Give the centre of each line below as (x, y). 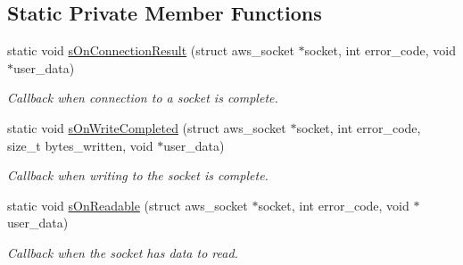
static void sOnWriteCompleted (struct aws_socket (147, 127)
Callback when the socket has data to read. (123, 252)
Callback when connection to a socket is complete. (143, 98)
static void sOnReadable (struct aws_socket (128, 205)
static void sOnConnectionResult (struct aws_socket (151, 50)
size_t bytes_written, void (80, 145)
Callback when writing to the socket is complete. (138, 175)
